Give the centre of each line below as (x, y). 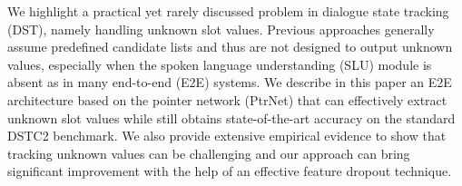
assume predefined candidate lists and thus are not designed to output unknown (230, 47)
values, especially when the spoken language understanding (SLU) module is (220, 64)
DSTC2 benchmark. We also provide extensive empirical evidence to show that (227, 136)
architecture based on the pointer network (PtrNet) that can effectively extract (227, 99)
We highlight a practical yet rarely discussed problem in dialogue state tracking (228, 11)
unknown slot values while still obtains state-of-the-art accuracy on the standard (231, 117)
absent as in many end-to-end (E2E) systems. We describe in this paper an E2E (230, 82)
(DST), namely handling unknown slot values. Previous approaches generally (221, 29)
